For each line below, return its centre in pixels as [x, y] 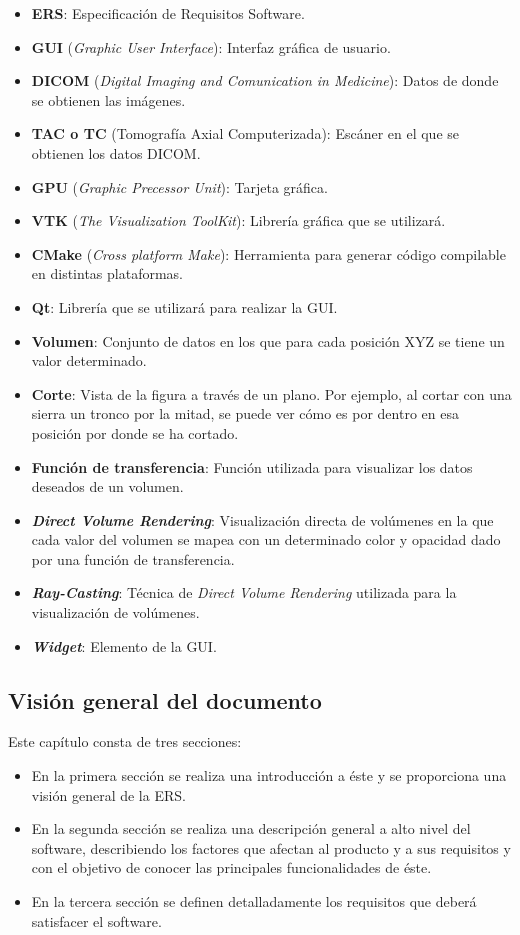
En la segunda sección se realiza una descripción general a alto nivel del [251, 828]
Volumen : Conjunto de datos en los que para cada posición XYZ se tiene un [268, 340]
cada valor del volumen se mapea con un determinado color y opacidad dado [266, 539]
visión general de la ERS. [108, 794]
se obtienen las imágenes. [108, 99]
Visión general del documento [165, 699]
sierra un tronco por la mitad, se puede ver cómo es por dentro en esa [245, 413]
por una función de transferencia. [133, 558]
